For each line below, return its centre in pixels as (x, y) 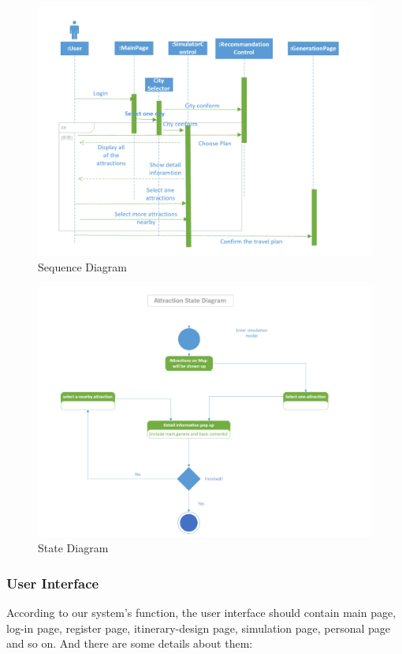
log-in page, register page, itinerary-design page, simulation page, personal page (199, 628)
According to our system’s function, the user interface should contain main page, (201, 612)
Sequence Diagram (83, 266)
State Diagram (73, 548)
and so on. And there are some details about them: (130, 643)
